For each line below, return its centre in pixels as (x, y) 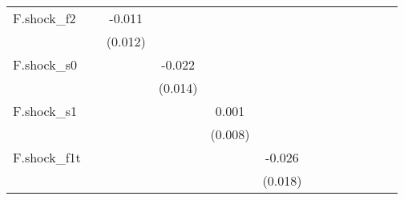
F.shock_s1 (45, 111)
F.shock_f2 (44, 18)
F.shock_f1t (47, 157)
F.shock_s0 (45, 64)
